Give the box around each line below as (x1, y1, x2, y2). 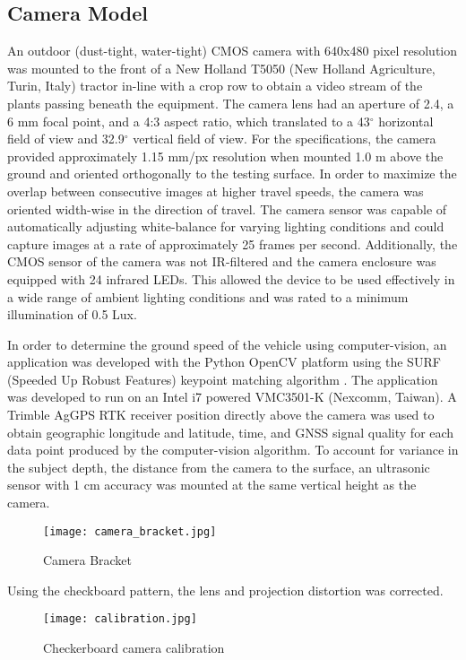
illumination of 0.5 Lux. (7, 305, 137, 324)
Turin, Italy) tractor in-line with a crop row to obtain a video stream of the (7, 76, 423, 95)
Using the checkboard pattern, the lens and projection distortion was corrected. (7, 580, 444, 599)
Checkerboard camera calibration (43, 638, 225, 657)
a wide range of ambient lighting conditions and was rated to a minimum (7, 287, 409, 306)
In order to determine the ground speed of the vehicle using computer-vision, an (7, 334, 447, 353)
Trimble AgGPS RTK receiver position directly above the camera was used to (7, 405, 435, 424)
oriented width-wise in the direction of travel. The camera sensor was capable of (7, 199, 447, 218)
